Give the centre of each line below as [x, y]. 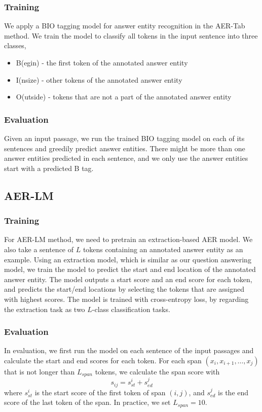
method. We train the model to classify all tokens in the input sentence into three [131, 35]
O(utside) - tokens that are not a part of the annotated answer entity [124, 97]
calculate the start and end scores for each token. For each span [103, 360]
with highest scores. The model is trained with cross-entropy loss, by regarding [126, 299]
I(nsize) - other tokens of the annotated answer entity [99, 79]
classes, [15, 45]
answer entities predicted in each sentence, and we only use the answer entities [126, 158]
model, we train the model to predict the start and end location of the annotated [130, 269]
